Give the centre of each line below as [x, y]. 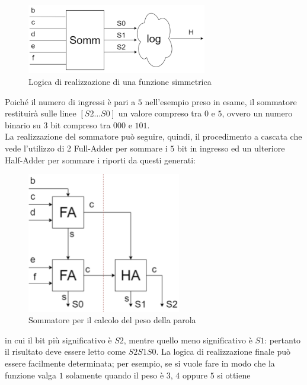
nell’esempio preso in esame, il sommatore [221, 101]
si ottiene [234, 375]
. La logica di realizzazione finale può [223, 351]
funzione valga [31, 375]
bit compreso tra [81, 124]
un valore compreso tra [160, 113]
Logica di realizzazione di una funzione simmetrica [120, 81]
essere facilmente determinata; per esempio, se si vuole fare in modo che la [140, 363]
